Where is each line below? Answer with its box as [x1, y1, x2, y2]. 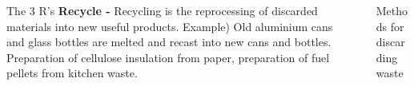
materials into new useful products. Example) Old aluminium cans [6, 18, 333, 34]
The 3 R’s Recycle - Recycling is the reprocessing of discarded [6, 2, 318, 18]
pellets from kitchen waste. [6, 64, 138, 81]
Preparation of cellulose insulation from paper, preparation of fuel [6, 49, 330, 65]
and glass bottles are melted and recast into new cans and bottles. [6, 33, 332, 50]
